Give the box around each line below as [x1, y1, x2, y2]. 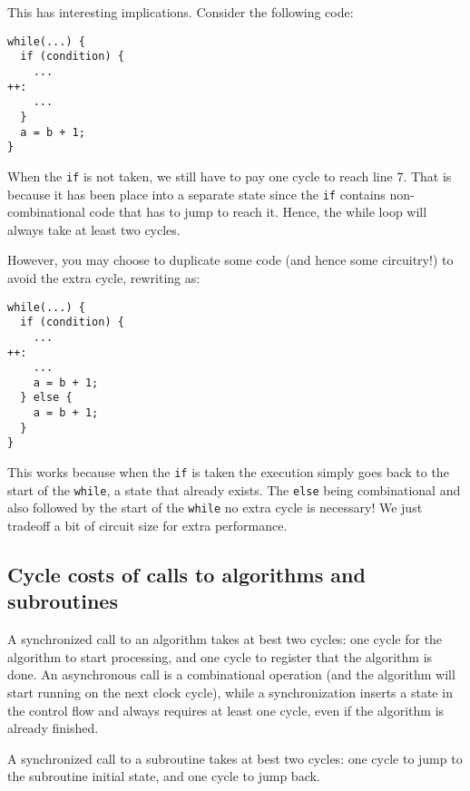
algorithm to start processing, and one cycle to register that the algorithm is [7, 647, 433, 666]
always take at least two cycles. [7, 220, 181, 239]
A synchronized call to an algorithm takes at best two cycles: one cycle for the [7, 630, 443, 649]
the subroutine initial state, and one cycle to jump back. [7, 767, 320, 786]
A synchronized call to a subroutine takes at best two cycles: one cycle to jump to [7, 748, 463, 767]
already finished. [7, 718, 99, 737]
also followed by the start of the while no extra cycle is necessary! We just [7, 498, 423, 517]
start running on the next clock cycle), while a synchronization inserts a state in [7, 683, 453, 702]
